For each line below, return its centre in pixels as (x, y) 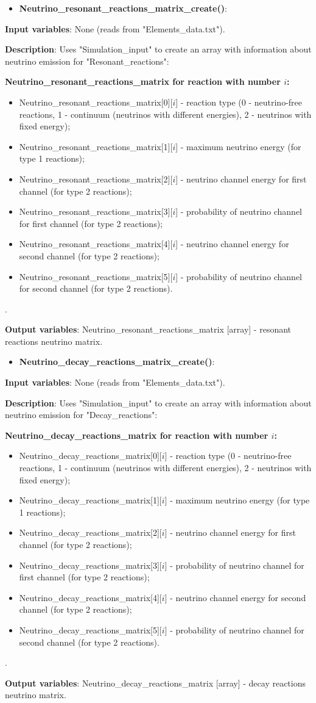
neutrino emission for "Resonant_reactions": (87, 61)
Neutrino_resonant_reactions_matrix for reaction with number (143, 81)
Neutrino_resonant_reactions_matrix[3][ (96, 211)
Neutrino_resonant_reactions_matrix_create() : (123, 8)
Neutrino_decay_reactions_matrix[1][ (90, 500)
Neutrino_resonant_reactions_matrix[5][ (96, 276)
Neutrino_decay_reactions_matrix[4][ (90, 597)
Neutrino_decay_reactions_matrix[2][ (90, 532)
